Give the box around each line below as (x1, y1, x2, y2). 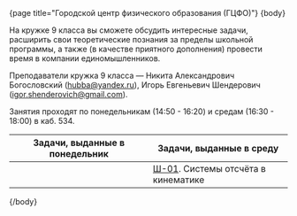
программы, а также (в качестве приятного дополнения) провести (9, 43, 263, 54)
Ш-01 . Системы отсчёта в (153, 163, 267, 174)
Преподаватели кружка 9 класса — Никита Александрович (9, 70, 235, 81)
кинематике (153, 174, 205, 186)
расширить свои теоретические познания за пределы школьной (9, 35, 254, 44)
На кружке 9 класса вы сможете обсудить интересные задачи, (9, 25, 249, 35)
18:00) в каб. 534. (9, 116, 75, 126)
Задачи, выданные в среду (157, 143, 279, 154)
